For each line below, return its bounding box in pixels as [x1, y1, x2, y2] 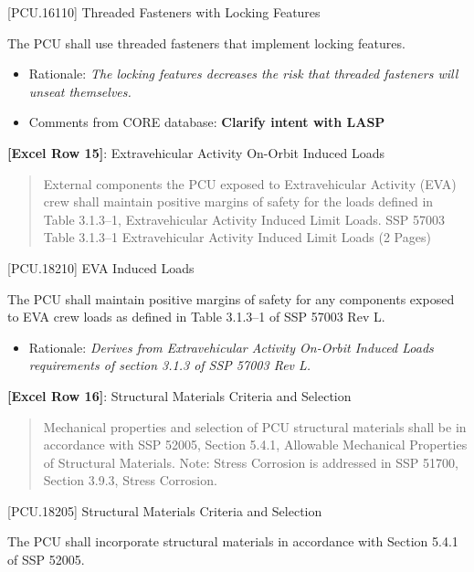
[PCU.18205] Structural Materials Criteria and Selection [7, 501, 322, 520]
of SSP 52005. [7, 550, 85, 569]
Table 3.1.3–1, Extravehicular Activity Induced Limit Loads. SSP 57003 [43, 209, 446, 228]
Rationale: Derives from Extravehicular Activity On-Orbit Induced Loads [28, 337, 434, 356]
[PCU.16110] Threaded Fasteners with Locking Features [7, 3, 321, 21]
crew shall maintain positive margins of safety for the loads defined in [43, 192, 434, 211]
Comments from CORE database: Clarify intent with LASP [28, 112, 385, 132]
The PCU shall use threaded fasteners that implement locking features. [7, 33, 406, 52]
